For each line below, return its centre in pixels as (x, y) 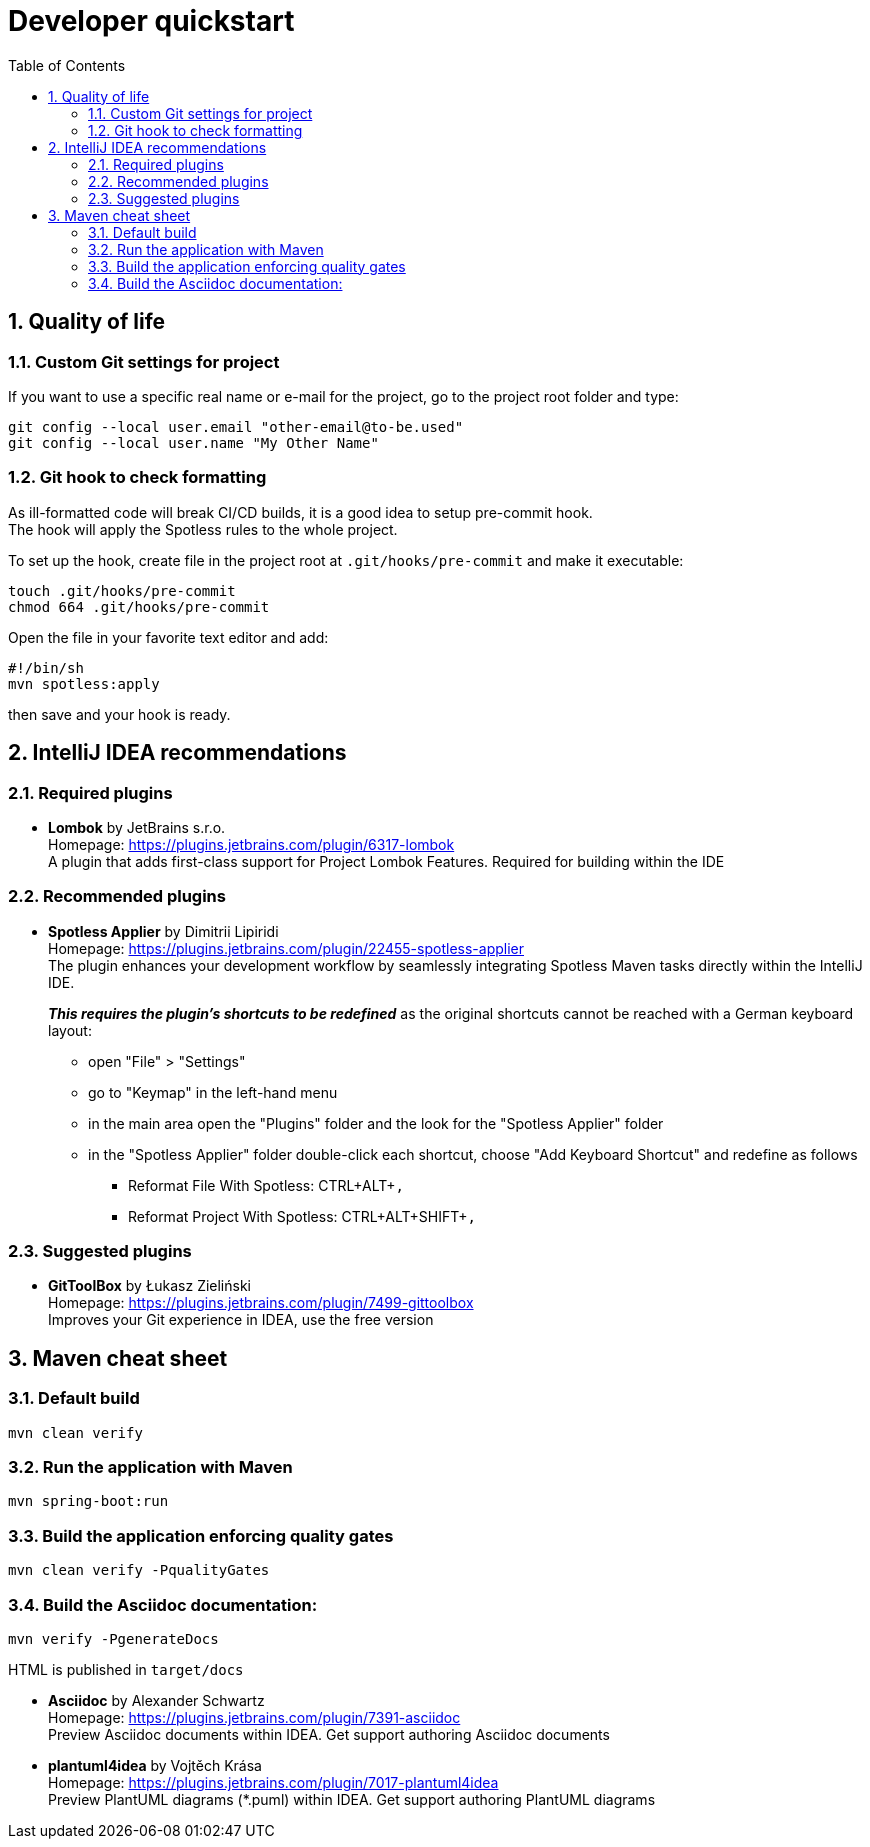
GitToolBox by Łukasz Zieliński (149, 1286)
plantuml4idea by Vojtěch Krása (155, 1765)
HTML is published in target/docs (126, 1669)
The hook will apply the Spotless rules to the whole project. (203, 529)
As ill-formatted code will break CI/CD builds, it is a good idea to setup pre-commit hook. (300, 512)
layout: (70, 1030)
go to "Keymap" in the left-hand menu (213, 1092)
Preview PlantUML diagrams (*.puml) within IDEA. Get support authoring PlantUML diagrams (352, 1799)
